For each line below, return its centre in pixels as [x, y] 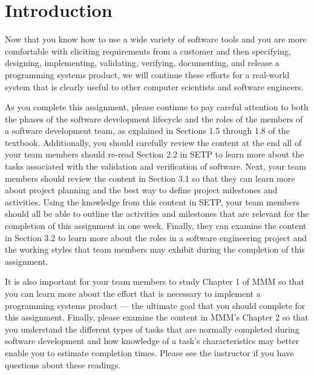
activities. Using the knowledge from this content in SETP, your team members [152, 201]
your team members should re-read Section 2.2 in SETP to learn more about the [155, 154]
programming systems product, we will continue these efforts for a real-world [147, 74]
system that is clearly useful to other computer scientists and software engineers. [154, 86]
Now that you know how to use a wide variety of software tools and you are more [156, 39]
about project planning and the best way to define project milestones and [141, 190]
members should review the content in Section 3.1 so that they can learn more [150, 178]
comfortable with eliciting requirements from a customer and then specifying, [148, 51]
